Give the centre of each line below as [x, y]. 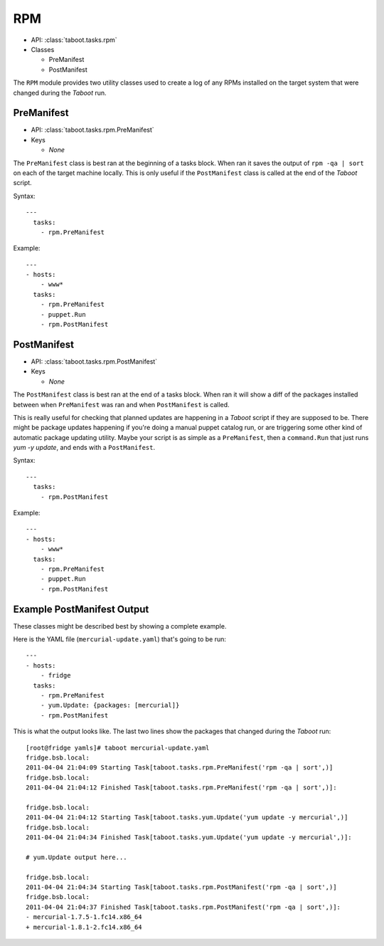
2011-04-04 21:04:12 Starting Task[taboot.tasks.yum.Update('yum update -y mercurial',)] [187, 818]
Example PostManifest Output [81, 609]
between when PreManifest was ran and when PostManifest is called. [122, 404]
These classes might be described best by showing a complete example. [120, 626]
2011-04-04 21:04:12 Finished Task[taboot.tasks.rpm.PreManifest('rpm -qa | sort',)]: [181, 788]
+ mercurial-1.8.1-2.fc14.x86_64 [84, 927]
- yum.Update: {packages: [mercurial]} [110, 705]
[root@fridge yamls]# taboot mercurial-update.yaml [118, 748]
